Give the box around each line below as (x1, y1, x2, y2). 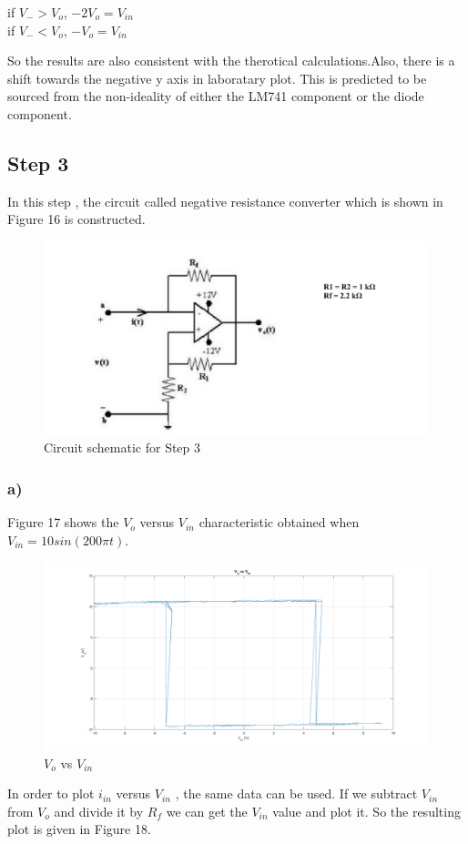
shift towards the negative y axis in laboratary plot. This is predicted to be (7, 68, 427, 87)
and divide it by (54, 801, 144, 820)
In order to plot (7, 784, 95, 803)
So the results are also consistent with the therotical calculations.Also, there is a (7, 51, 455, 70)
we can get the (166, 801, 248, 820)
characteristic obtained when (198, 513, 360, 532)
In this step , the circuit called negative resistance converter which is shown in (7, 191, 443, 210)
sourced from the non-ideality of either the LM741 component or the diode (7, 86, 424, 106)
